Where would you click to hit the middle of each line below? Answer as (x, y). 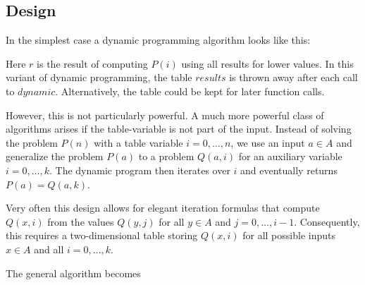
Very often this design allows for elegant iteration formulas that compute (163, 208)
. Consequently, (327, 221)
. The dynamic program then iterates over (140, 170)
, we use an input (268, 142)
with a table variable (138, 142)
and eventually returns (289, 170)
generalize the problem (55, 156)
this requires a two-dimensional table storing (102, 235)
